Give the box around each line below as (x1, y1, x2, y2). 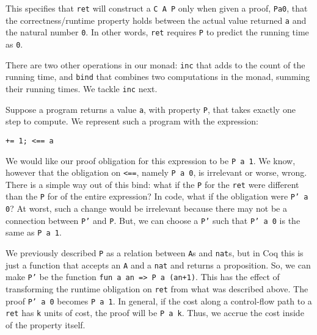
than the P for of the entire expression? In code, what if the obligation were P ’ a (5, 190, 308, 203)
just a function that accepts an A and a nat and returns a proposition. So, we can (5, 258, 311, 271)
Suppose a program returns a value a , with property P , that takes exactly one (5, 103, 296, 115)
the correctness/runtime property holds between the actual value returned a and (5, 13, 307, 26)
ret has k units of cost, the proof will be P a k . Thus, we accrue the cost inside (5, 306, 304, 319)
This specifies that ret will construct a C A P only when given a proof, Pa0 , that (5, 2, 308, 14)
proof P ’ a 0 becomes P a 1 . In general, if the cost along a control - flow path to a (5, 294, 312, 307)
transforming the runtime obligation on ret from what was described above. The (5, 283, 308, 295)
